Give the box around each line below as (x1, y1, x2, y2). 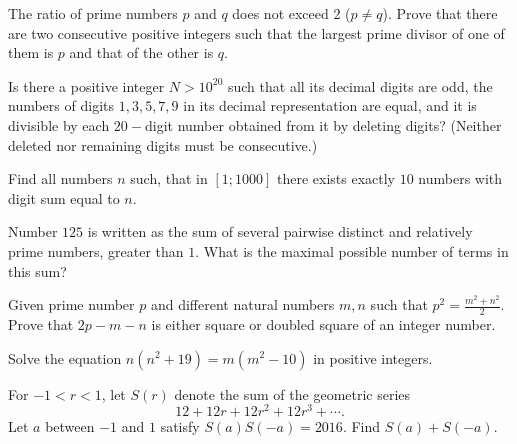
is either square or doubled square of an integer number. (151, 313, 496, 334)
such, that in (130, 168, 208, 189)
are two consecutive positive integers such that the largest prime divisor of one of (8, 22, 505, 43)
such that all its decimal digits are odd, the (227, 75, 493, 96)
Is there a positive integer (8, 75, 165, 96)
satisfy (160, 416, 200, 437)
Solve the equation (8, 347, 122, 368)
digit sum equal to (8, 187, 120, 208)
